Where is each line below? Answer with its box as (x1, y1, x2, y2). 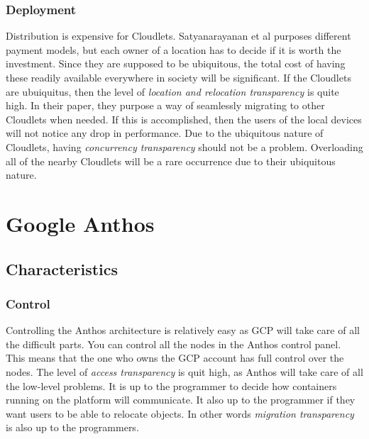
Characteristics (6, 257, 119, 279)
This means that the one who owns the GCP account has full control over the (6, 350, 344, 365)
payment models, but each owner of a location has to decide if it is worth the (6, 42, 341, 57)
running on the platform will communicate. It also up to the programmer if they (6, 392, 356, 407)
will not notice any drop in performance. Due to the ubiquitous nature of (6, 126, 324, 140)
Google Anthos (6, 209, 155, 238)
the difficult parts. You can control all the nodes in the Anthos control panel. (6, 336, 341, 351)
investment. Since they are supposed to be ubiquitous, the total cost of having (6, 56, 346, 71)
